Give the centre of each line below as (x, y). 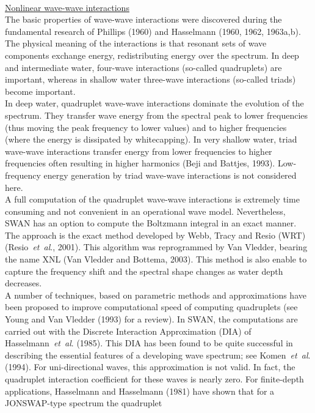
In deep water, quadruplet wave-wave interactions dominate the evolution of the (154, 103)
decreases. (24, 283)
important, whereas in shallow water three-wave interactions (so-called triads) (150, 79)
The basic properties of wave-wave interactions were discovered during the (143, 19)
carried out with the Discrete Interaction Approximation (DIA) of (128, 331)
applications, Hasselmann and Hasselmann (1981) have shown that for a (140, 391)
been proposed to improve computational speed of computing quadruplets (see (151, 307)
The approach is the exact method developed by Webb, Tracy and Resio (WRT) (155, 235)
